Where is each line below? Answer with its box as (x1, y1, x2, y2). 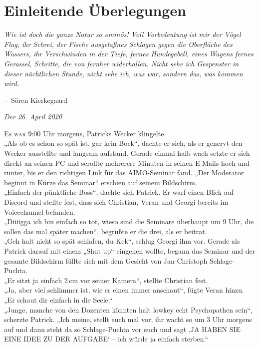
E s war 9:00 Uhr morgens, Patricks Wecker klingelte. (4, 128, 166, 138)
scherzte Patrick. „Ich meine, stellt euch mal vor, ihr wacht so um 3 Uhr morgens (4, 314, 252, 325)
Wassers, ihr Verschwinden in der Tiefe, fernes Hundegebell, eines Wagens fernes (4, 48, 254, 59)
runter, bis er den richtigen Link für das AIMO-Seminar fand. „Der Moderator (4, 167, 244, 178)
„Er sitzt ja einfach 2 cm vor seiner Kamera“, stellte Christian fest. (4, 275, 208, 285)
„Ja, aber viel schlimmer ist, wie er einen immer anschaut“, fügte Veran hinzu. (4, 285, 244, 295)
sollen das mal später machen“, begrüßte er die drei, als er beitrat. (4, 226, 207, 236)
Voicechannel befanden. (4, 206, 75, 217)
